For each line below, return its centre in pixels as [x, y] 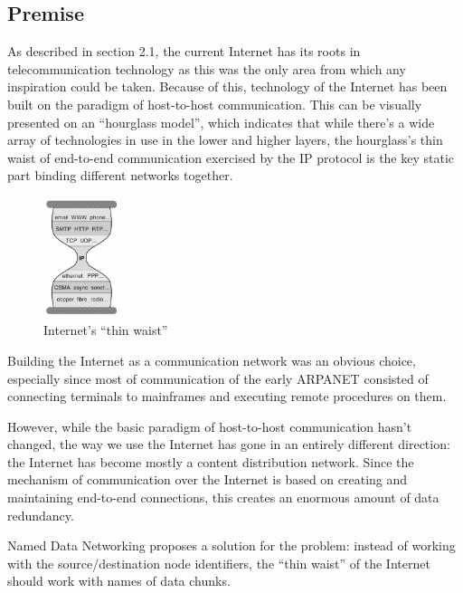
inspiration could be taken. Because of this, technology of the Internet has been [227, 86]
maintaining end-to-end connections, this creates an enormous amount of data [223, 497]
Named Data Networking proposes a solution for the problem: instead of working [231, 545]
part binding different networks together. [120, 175]
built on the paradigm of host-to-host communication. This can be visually [215, 104]
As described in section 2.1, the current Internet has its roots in [184, 51]
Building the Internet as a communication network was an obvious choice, [212, 360]
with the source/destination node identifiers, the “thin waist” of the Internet [219, 563]
